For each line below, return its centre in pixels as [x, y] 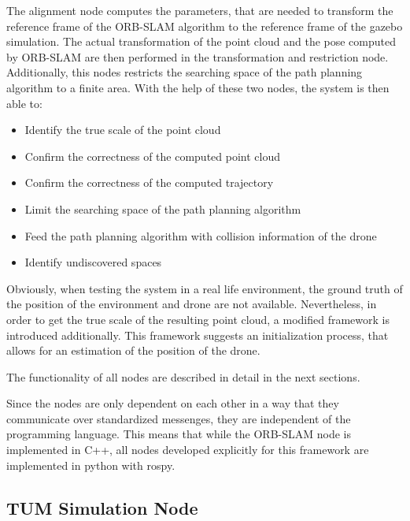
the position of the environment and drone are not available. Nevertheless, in [192, 304]
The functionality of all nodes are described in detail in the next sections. [183, 376]
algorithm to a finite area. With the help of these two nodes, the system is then [198, 87]
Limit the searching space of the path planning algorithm [163, 208]
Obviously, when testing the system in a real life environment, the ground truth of [205, 288]
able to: [24, 103]
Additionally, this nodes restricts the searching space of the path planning [185, 72]
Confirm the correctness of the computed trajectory [149, 182]
